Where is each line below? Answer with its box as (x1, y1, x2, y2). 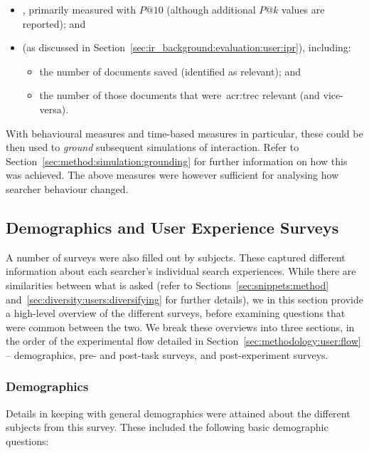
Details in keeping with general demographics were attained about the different (6, 405, 351, 420)
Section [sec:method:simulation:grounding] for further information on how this (6, 153, 348, 168)
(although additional (166, 2, 256, 16)
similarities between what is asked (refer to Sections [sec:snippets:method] (6, 277, 329, 292)
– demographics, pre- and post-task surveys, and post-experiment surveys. (6, 347, 328, 362)
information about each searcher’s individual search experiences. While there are (6, 264, 356, 278)
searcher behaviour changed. (6, 181, 129, 196)
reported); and (22, 16, 86, 31)
